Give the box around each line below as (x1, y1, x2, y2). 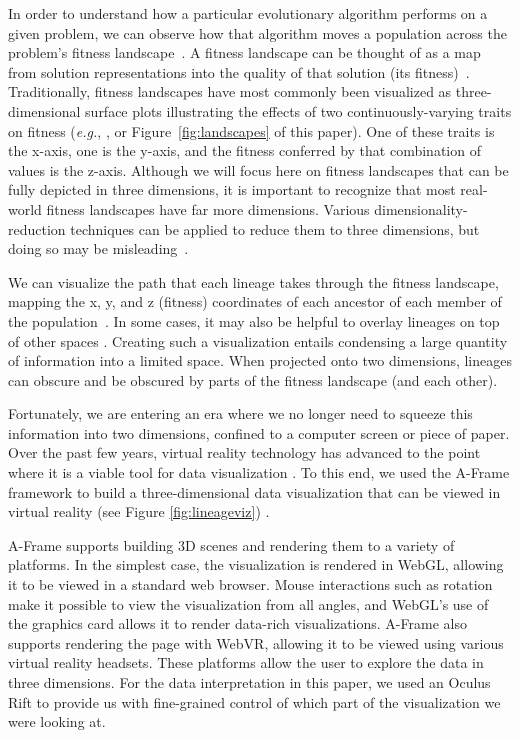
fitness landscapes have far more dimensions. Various (46, 198, 370, 219)
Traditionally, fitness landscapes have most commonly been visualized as (8, 81, 452, 102)
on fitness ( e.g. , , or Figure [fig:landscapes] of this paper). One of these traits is (8, 120, 495, 141)
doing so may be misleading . (8, 238, 189, 259)
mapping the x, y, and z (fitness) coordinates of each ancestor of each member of (8, 291, 502, 312)
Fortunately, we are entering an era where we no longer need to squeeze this (8, 403, 473, 424)
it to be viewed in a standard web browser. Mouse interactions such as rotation (8, 574, 493, 595)
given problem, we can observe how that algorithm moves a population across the (8, 22, 507, 43)
